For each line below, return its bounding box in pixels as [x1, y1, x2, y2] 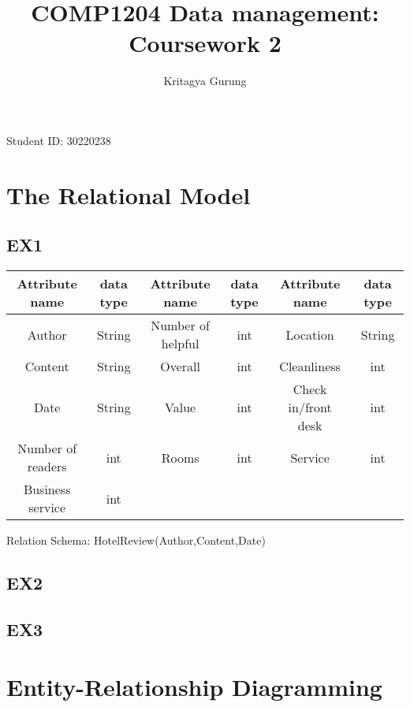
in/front [288, 398, 332, 417]
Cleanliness [279, 357, 341, 376]
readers [27, 457, 67, 476]
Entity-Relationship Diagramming [6, 671, 382, 703]
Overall [160, 357, 200, 376]
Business [23, 480, 71, 499]
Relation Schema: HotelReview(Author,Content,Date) [6, 532, 266, 549]
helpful [161, 334, 199, 353]
